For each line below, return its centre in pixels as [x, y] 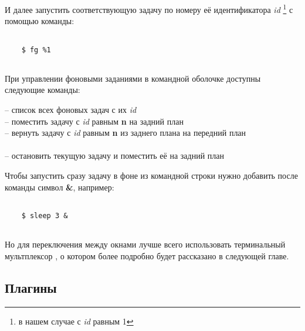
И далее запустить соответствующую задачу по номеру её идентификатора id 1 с [149, 9]
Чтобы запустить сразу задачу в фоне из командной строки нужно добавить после [151, 175]
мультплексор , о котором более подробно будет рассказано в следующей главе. [147, 255]
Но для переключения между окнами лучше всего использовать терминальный [145, 244]
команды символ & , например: [60, 187]
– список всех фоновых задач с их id [71, 109]
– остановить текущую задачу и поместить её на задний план [114, 156]
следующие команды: [43, 90]
